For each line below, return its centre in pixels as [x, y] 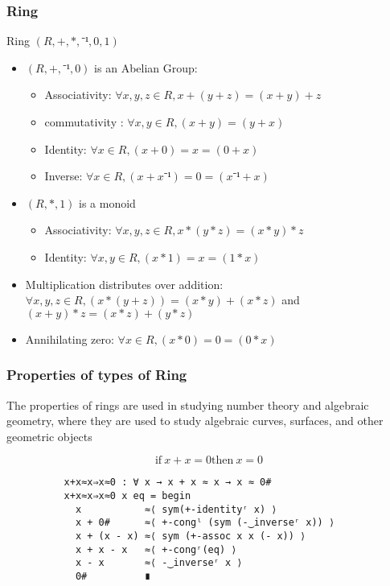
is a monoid [107, 202]
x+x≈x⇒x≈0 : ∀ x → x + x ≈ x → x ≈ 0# [168, 483]
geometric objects [49, 436]
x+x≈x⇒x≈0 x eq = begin [127, 496]
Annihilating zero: [70, 338]
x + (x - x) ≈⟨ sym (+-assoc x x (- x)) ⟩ [191, 536]
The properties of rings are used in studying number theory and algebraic [188, 404]
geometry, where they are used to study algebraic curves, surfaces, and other [195, 421]
